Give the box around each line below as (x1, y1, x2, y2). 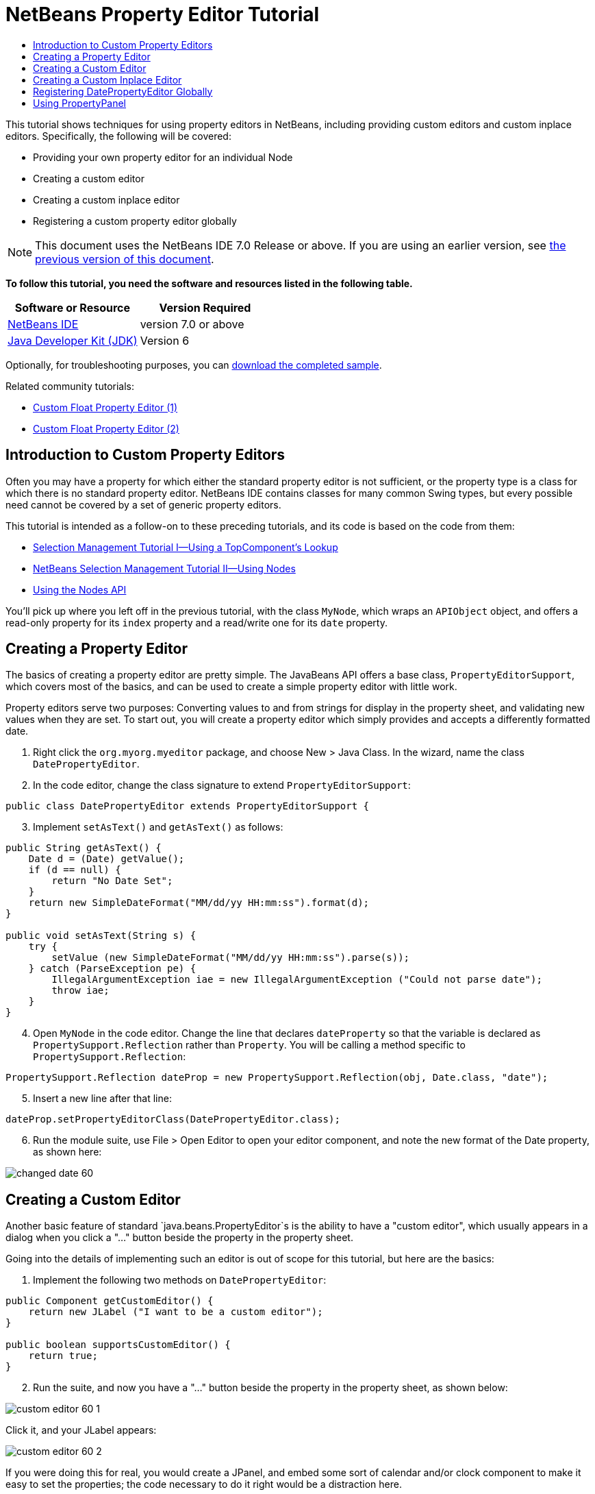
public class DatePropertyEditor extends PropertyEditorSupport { (5, 800, 370, 812)
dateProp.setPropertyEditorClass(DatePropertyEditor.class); (5, 1114, 340, 1125)
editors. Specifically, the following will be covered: (5, 130, 231, 142)
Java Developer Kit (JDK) (8, 333, 138, 347)
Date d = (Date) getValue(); (28, 853, 185, 865)
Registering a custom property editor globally (33, 215, 237, 227)
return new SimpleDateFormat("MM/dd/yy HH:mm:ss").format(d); (28, 897, 370, 909)
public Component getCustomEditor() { (5, 1295, 214, 1307)
